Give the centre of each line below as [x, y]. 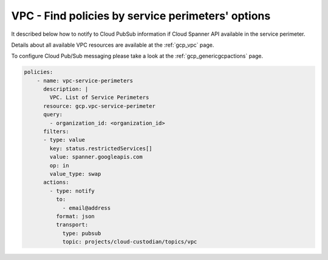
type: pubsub [82, 233]
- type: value [64, 140]
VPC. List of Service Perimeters [99, 98]
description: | [66, 89]
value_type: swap [75, 174]
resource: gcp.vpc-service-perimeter [100, 106]
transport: [72, 225]
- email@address [87, 208]
